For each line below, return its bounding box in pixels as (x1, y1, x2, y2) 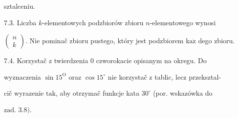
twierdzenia (54, 55, 88, 66)
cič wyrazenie (4, 88, 44, 98)
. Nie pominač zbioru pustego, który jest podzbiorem (25, 35, 184, 46)
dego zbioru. (198, 35, 235, 46)
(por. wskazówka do (153, 88, 213, 98)
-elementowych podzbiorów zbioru (42, 17, 144, 27)
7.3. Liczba (4, 17, 37, 27)
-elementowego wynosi (150, 17, 216, 27)
